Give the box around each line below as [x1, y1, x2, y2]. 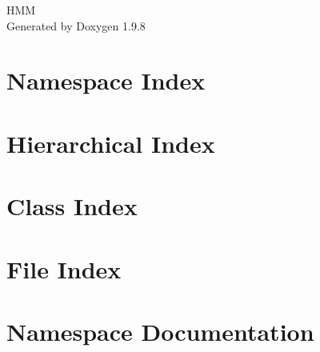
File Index [6, 252, 122, 285]
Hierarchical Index [6, 126, 215, 159]
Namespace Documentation [6, 314, 314, 347]
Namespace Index [6, 64, 206, 97]
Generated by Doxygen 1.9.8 [6, 17, 146, 34]
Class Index [6, 190, 138, 222]
